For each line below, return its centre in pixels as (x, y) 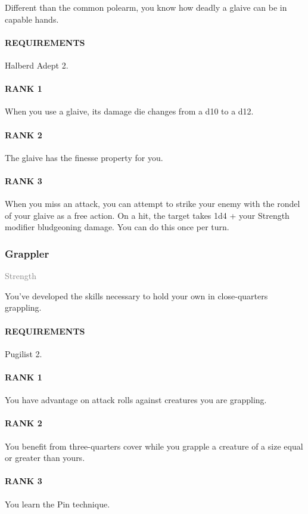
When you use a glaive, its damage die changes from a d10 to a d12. (129, 111)
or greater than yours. (45, 458)
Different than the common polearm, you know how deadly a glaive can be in (146, 7)
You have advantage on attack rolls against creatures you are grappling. (136, 400)
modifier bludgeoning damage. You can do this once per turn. (117, 227)
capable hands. (32, 19)
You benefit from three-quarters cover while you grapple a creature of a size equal (154, 446)
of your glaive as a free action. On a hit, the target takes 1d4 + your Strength (147, 215)
